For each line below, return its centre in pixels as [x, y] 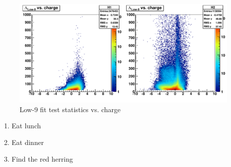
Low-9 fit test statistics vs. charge [70, 109]
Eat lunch [26, 126]
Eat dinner [28, 142]
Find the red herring [42, 158]
